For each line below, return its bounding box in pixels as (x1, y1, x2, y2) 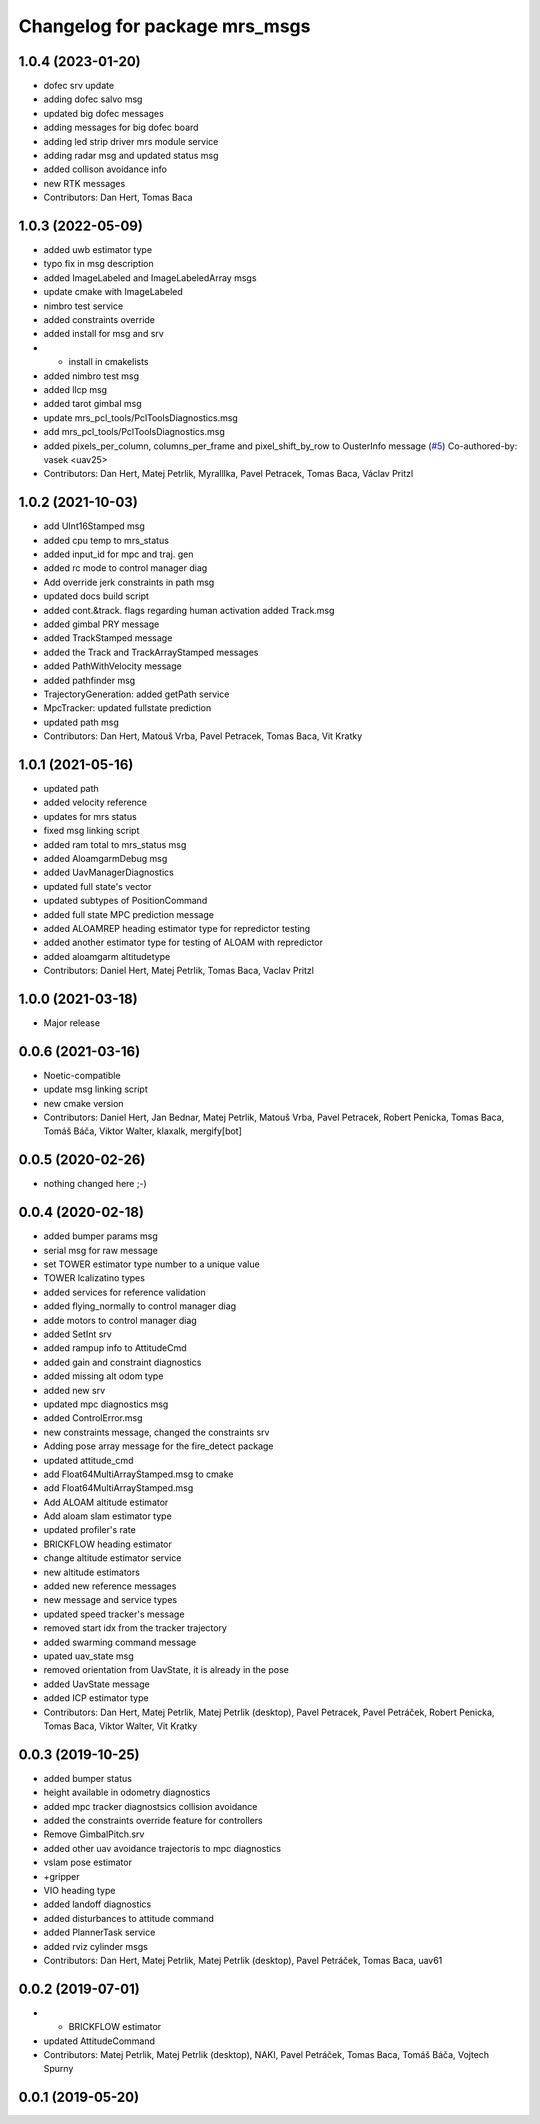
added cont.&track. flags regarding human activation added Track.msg (43, 604, 335, 616)
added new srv (43, 1384, 105, 1396)
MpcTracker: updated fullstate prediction (43, 702, 212, 714)
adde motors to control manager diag (43, 1314, 197, 1326)
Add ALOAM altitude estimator (43, 1496, 169, 1508)
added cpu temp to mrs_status (43, 534, 170, 546)
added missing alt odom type (43, 1370, 164, 1382)
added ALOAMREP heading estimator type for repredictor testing (43, 922, 311, 934)
